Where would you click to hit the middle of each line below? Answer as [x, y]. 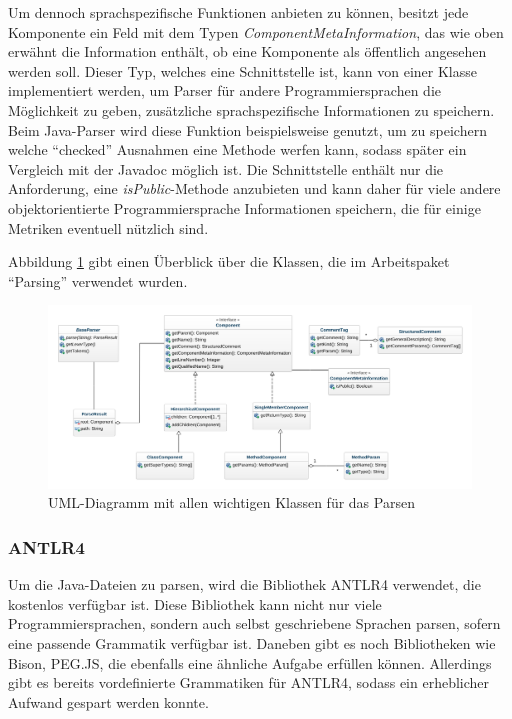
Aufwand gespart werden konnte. [108, 701]
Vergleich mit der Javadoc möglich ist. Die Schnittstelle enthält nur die [226, 168]
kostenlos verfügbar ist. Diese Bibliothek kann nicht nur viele [195, 603]
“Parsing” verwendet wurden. [98, 280]
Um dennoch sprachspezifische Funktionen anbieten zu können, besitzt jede [238, 12]
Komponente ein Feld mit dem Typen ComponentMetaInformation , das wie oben [256, 31]
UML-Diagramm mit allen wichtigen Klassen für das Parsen [231, 502]
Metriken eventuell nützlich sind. [108, 227]
